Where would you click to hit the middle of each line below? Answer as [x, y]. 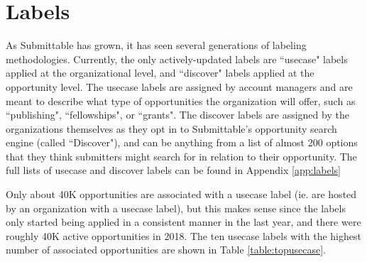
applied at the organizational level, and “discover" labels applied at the [160, 73]
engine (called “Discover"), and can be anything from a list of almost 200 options [182, 142]
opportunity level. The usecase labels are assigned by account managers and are [179, 86]
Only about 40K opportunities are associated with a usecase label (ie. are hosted [181, 194]
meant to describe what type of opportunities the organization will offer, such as [181, 100]
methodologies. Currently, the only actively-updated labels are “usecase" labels [177, 59]
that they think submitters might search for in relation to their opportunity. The [181, 156]
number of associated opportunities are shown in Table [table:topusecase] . [166, 250]
